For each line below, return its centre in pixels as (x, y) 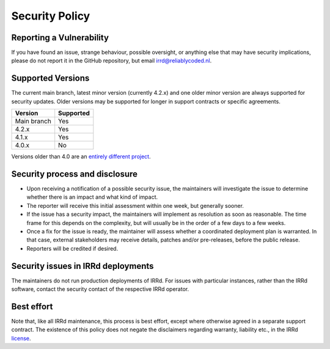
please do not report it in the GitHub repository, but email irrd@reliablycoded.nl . (112, 61)
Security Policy (51, 16)
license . (21, 338)
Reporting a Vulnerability (60, 38)
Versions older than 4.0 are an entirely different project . (81, 156)
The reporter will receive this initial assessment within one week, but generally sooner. (135, 205)
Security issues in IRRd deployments (82, 266)
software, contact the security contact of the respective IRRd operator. (100, 289)
